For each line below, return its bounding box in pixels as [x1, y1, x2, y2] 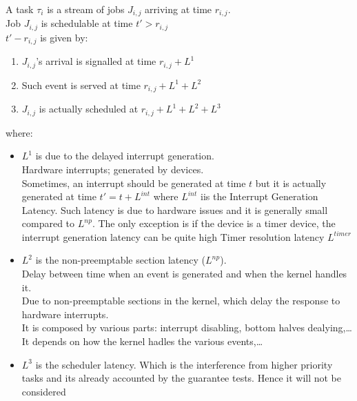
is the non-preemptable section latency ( [35, 253, 206, 267]
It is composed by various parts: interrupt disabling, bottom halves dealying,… [21, 320, 352, 335]
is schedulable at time [41, 16, 133, 30]
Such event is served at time [21, 77, 141, 92]
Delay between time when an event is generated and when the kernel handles [21, 266, 347, 281]
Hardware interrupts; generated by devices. [21, 162, 204, 176]
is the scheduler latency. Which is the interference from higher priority [35, 357, 333, 371]
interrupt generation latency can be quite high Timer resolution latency [21, 229, 325, 244]
